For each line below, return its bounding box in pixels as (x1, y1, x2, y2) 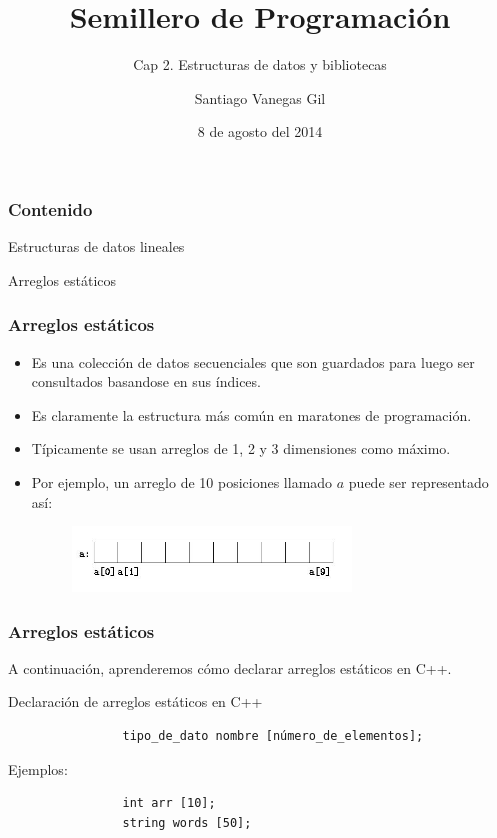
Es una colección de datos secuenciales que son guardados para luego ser (31, 351, 475, 372)
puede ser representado (348, 471, 489, 492)
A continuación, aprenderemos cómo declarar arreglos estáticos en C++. (8, 657, 452, 678)
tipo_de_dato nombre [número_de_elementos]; (122, 729, 424, 744)
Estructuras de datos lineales (8, 236, 185, 257)
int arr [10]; (122, 796, 216, 811)
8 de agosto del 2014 (197, 121, 323, 142)
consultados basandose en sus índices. (31, 371, 261, 392)
